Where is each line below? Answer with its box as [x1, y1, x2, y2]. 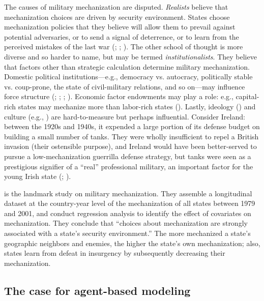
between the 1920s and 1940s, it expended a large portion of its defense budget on [4, 121, 260, 132]
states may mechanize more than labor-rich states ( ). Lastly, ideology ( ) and [18, 101, 256, 111]
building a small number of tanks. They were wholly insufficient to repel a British [4, 131, 259, 141]
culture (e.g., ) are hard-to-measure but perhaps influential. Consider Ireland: [4, 111, 245, 122]
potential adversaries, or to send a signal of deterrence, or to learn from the [4, 31, 239, 42]
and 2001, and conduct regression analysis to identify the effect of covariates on [4, 207, 251, 218]
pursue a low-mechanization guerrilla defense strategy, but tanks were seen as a [4, 150, 251, 161]
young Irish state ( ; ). [4, 171, 71, 182]
